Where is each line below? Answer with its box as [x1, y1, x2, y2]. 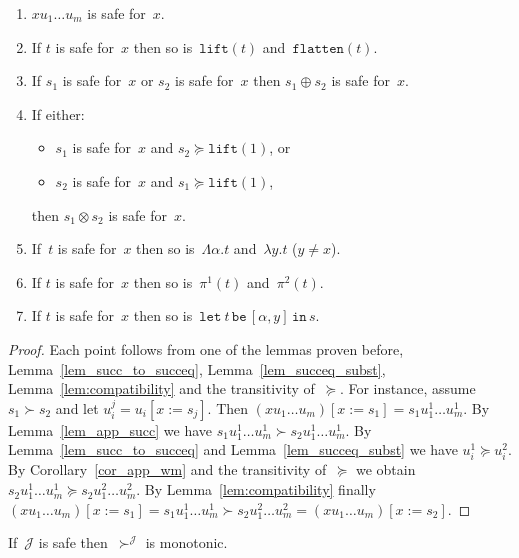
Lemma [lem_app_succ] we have [8, 419, 213, 440]
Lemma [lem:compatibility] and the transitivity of [8, 378, 315, 399]
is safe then [38, 532, 108, 553]
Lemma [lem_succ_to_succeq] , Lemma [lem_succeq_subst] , [8, 358, 386, 379]
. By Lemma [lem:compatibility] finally [136, 479, 376, 500]
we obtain [355, 459, 416, 480]
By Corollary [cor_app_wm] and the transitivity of [8, 459, 327, 480]
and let [55, 397, 99, 418]
